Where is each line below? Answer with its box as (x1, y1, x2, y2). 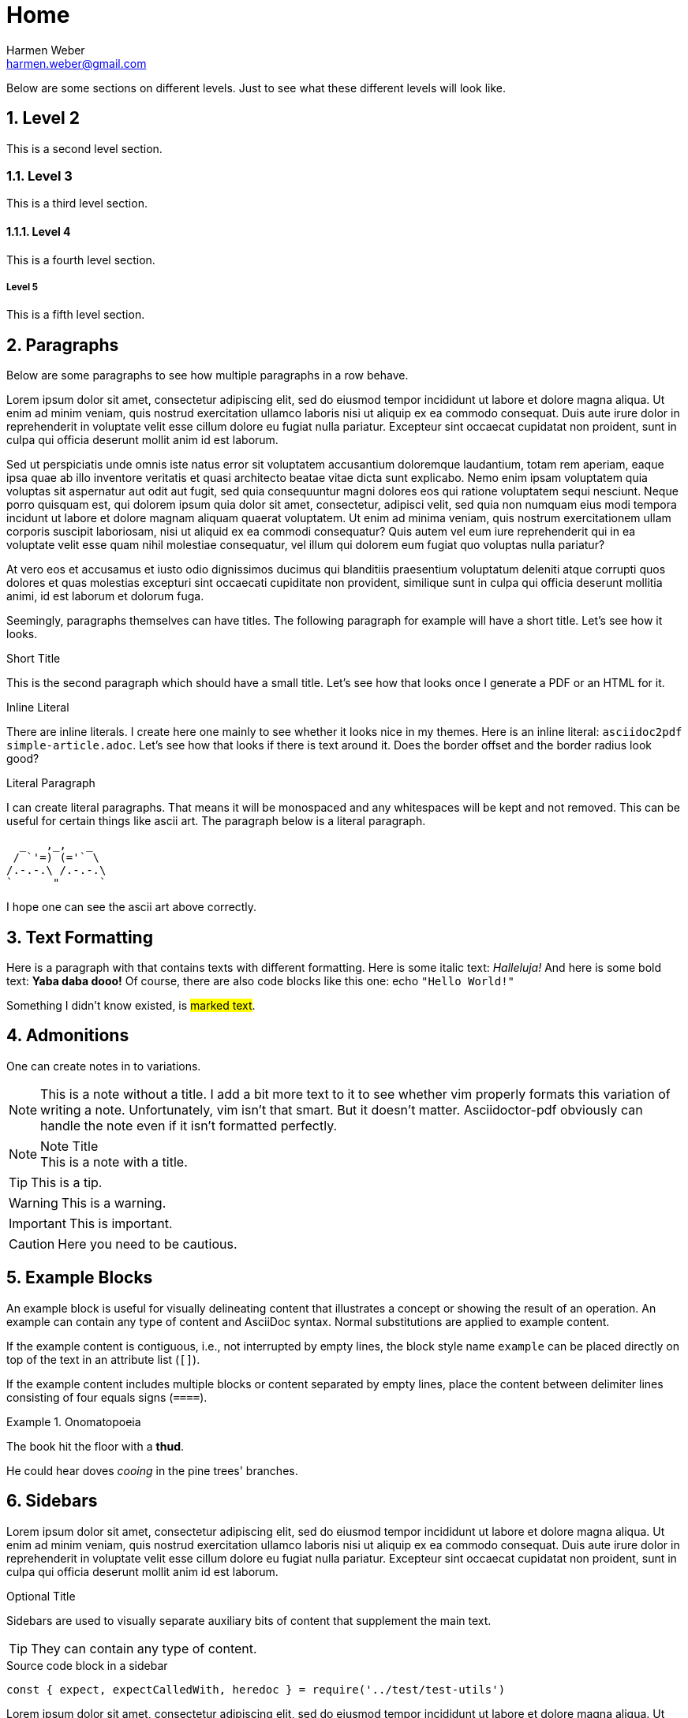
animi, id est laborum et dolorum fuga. (6, 589, 204, 603)
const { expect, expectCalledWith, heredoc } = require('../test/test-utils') (6, 1683, 506, 1696)
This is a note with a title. (40, 1153, 188, 1170)
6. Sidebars (6, 1491, 98, 1511)
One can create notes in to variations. (6, 1059, 201, 1073)
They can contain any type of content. (31, 1640, 257, 1656)
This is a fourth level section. (6, 252, 155, 267)
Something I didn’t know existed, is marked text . (6, 999, 256, 1013)
